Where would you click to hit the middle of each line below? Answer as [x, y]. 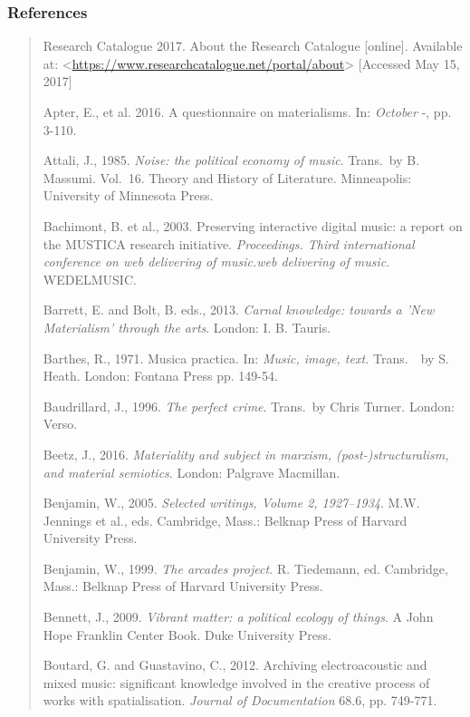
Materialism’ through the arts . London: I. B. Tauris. [187, 327]
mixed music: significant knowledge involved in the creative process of [236, 682]
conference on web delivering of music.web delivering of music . [216, 262]
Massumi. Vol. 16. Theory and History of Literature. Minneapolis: [227, 177]
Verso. [60, 424]
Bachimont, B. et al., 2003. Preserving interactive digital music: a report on [253, 225]
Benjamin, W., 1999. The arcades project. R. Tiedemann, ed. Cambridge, [245, 568]
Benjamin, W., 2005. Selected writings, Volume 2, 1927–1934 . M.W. [231, 503]
